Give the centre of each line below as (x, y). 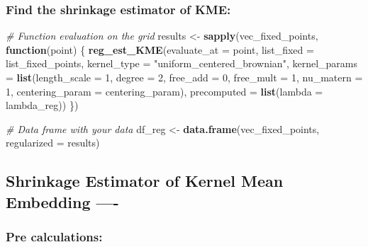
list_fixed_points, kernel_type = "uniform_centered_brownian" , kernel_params (182, 63)
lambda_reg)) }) (42, 105)
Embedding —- (62, 201)
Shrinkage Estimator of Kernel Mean (145, 181)
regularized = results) (53, 143)
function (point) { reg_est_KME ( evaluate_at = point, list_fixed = (160, 49)
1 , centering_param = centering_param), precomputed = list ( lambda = (165, 91)
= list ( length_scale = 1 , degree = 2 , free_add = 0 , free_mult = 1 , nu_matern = (184, 77)
